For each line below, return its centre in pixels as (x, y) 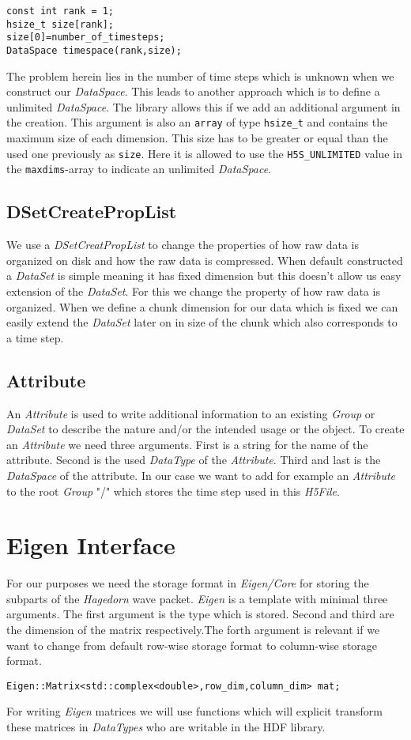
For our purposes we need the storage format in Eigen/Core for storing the (188, 583)
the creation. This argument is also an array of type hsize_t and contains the (197, 122)
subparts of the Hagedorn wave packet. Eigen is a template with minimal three (197, 598)
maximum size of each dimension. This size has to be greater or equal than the (197, 138)
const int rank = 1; (60, 11)
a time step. (35, 337)
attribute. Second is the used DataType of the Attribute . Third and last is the (194, 460)
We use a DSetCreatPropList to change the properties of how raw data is (183, 245)
